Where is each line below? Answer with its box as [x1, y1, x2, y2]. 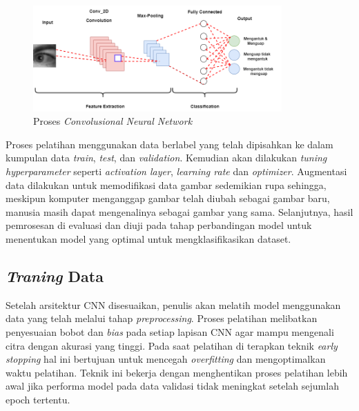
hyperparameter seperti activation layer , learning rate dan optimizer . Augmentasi [6, 164, 347, 179]
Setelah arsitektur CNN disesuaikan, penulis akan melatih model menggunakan [6, 297, 341, 312]
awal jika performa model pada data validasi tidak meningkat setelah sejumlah [6, 379, 339, 393]
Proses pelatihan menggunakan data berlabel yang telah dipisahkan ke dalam [6, 137, 333, 151]
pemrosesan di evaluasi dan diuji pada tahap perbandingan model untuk [6, 218, 312, 232]
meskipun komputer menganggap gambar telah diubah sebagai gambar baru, [6, 191, 330, 205]
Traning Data [6, 265, 104, 286]
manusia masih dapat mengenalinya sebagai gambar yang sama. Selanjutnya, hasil [6, 204, 353, 219]
